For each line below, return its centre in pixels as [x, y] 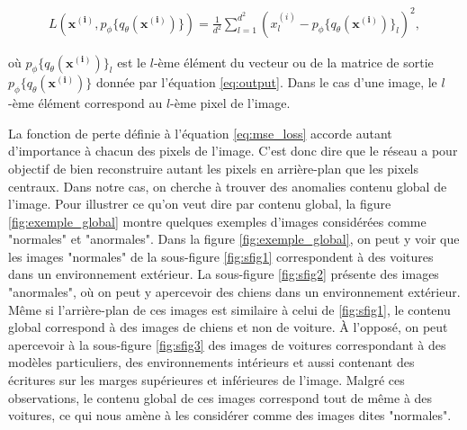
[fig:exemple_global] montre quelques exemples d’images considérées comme [217, 221]
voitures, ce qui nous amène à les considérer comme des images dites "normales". [230, 415]
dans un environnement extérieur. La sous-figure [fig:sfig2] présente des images [224, 274]
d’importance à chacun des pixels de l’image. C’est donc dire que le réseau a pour [233, 151]
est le [132, 62]
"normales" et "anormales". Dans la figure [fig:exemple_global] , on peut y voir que [234, 239]
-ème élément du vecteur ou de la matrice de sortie [293, 62]
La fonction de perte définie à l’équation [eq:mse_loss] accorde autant [200, 133]
